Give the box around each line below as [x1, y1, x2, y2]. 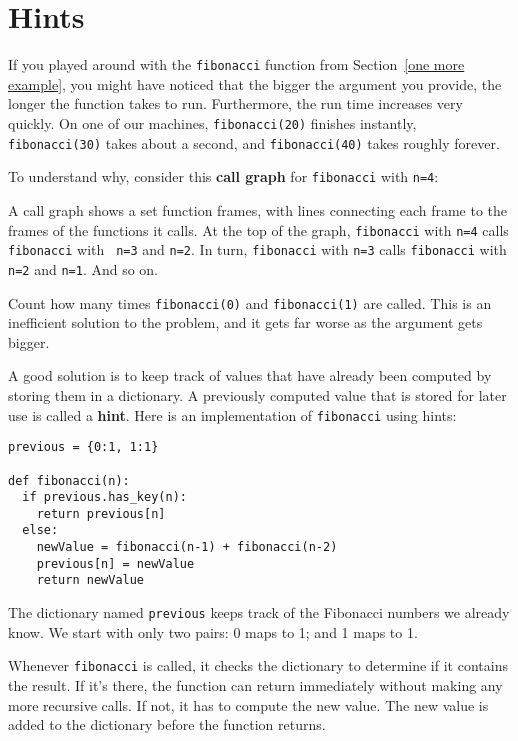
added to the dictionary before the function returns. [8, 714, 326, 735]
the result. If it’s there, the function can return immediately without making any [8, 675, 503, 695]
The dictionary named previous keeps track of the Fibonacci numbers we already [8, 602, 510, 623]
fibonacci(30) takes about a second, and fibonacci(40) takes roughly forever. [8, 132, 500, 153]
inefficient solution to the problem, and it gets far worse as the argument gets [8, 312, 483, 333]
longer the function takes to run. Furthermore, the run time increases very [8, 93, 463, 114]
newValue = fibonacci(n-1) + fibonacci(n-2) [36, 540, 338, 555]
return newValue [36, 573, 145, 588]
